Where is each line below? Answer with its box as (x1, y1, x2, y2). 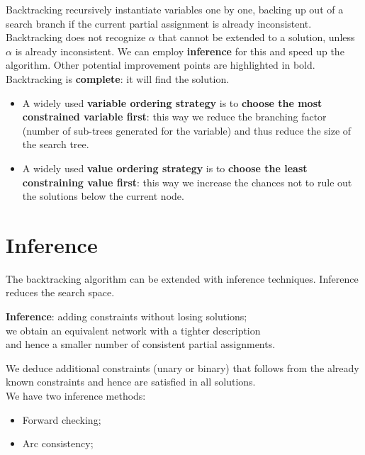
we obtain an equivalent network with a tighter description (6, 322, 261, 337)
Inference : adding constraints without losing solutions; (6, 309, 247, 324)
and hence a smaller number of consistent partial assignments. (6, 337, 276, 352)
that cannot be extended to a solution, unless (158, 30, 355, 45)
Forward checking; (22, 412, 101, 427)
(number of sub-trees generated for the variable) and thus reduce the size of (22, 123, 352, 137)
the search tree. (22, 137, 89, 152)
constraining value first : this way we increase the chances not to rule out (22, 174, 352, 189)
